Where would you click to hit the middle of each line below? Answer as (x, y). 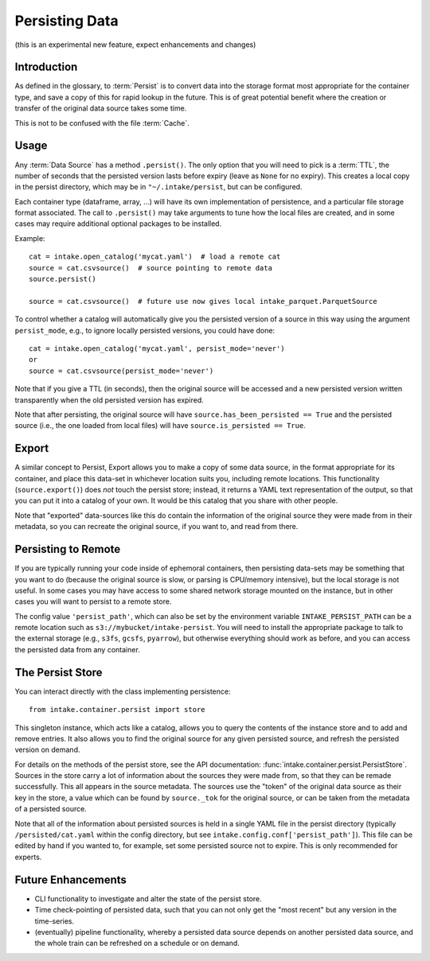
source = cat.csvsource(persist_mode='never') (121, 371)
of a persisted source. (51, 809)
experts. (28, 857)
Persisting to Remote (68, 549)
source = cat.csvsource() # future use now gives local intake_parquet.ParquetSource (203, 301)
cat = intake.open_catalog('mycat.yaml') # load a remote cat (155, 257)
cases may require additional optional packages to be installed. (118, 224)
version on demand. (47, 750)
